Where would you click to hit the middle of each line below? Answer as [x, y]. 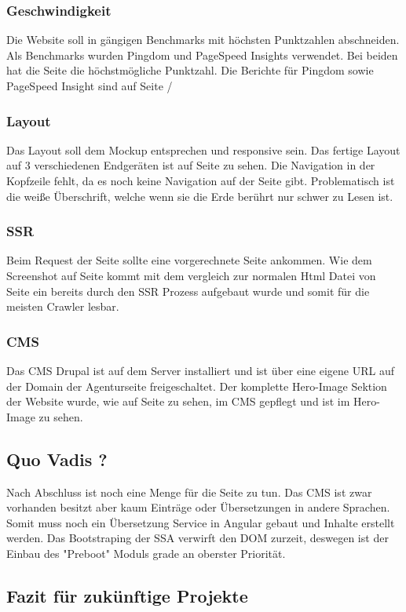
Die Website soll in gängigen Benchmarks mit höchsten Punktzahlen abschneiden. [203, 40]
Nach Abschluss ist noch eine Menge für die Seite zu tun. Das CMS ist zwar [189, 492]
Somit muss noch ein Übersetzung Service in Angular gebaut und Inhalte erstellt [201, 522]
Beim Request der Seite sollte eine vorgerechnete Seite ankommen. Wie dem [189, 260]
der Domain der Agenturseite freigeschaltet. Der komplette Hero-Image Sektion [197, 386]
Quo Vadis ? [57, 459]
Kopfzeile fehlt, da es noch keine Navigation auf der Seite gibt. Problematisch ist [201, 180]
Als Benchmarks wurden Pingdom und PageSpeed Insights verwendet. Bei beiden [202, 55]
